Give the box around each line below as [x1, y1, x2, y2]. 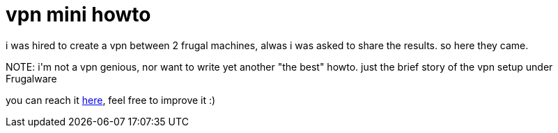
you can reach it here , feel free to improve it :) [6, 94, 216, 106]
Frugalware [6, 72, 57, 85]
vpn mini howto [6, 3, 151, 26]
